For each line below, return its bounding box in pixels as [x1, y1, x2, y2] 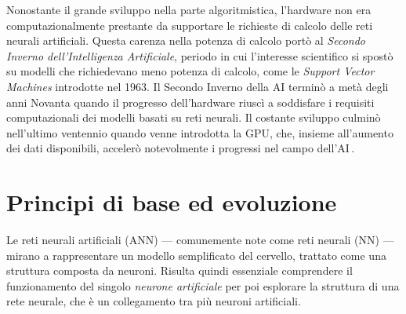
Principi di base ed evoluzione [6, 186, 337, 218]
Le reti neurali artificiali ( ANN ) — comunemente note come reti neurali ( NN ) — [6, 232, 394, 248]
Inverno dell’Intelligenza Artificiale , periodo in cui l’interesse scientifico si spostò [6, 47, 393, 64]
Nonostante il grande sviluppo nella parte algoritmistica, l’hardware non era [6, 2, 372, 17]
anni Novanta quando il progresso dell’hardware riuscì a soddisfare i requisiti [6, 93, 375, 110]
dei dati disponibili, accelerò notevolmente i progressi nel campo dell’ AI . [6, 140, 355, 156]
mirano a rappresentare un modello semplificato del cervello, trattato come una [6, 246, 386, 263]
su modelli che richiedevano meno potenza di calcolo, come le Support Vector [6, 63, 375, 79]
